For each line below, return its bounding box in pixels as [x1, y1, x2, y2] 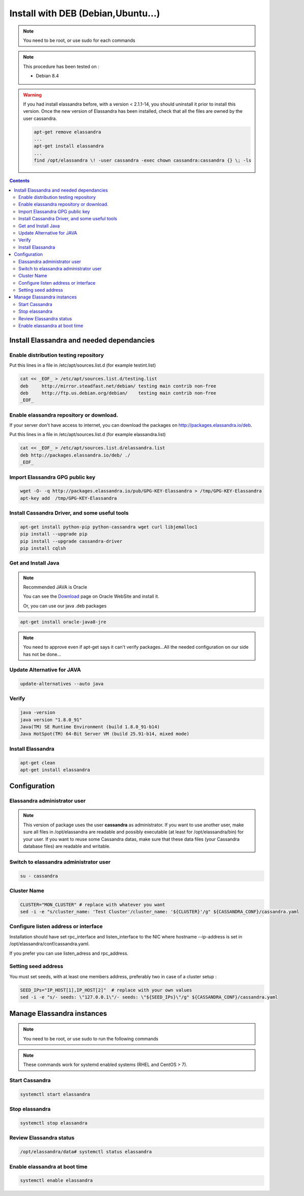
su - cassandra [20, 873, 58, 879]
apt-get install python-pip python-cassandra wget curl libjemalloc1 [20, 524, 198, 530]
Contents [9, 177, 30, 184]
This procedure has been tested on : [23, 63, 99, 69]
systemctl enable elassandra [20, 1178, 93, 1183]
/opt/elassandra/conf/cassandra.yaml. [9, 941, 90, 947]
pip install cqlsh [20, 546, 66, 551]
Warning [23, 92, 42, 98]
